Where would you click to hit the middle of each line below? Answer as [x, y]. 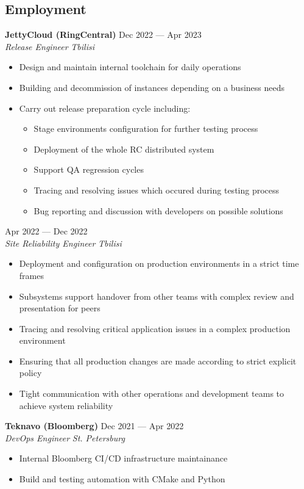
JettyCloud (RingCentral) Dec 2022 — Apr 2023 [103, 34]
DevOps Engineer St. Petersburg [65, 437]
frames [31, 275]
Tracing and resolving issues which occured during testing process [157, 190]
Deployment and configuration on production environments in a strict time [159, 263]
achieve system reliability [66, 405]
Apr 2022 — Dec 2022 [46, 231]
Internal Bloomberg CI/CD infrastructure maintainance [123, 458]
